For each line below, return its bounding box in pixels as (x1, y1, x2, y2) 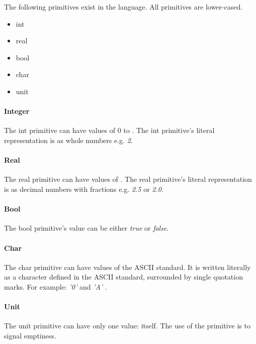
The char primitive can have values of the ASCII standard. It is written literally (4, 261, 251, 272)
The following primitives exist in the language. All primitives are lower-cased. (4, 2, 243, 12)
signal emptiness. (4, 330, 56, 340)
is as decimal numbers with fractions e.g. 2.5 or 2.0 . (4, 183, 163, 194)
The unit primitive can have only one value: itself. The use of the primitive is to (4, 320, 250, 331)
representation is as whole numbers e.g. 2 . (4, 134, 133, 145)
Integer (4, 106, 30, 116)
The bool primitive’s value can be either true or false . (4, 223, 169, 233)
